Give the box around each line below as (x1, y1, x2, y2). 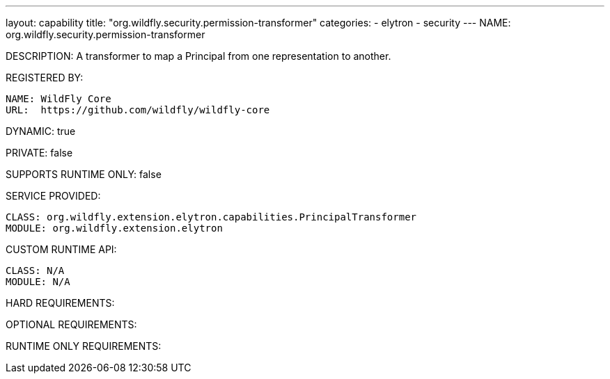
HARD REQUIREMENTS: (6, 297, 115, 309)
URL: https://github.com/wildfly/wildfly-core (6, 104, 270, 115)
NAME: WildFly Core (6, 93, 111, 104)
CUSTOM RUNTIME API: (6, 243, 117, 255)
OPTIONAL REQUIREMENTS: (6, 318, 137, 330)
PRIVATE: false (6, 147, 73, 159)
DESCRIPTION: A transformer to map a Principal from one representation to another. (6, 50, 391, 62)
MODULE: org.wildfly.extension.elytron (6, 223, 223, 234)
